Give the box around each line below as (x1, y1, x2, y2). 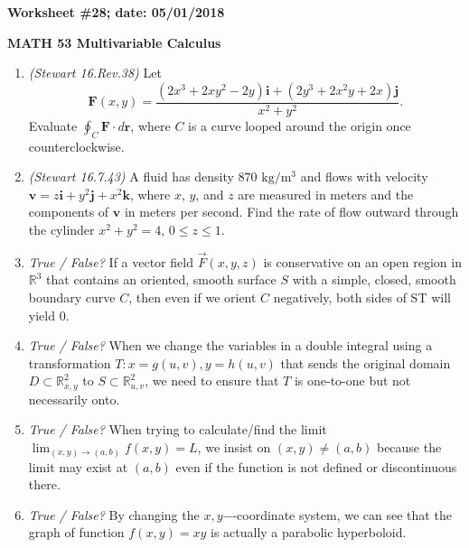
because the (376, 438, 442, 456)
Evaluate (28, 116, 78, 135)
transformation (28, 353, 111, 372)
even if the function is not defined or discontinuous (175, 457, 457, 476)
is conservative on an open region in (263, 252, 462, 271)
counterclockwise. (28, 136, 125, 155)
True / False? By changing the (28, 505, 200, 524)
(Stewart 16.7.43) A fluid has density (28, 167, 234, 186)
